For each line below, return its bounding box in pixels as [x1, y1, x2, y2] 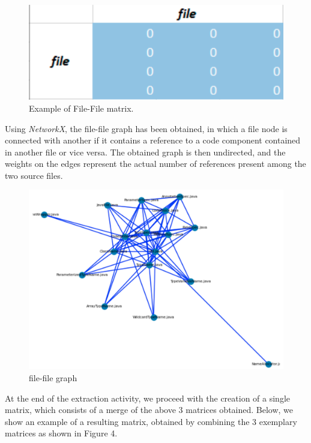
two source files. [5, 169, 63, 181]
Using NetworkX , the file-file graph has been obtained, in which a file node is [5, 122, 288, 134]
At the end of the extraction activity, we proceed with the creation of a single [5, 391, 291, 404]
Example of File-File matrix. [29, 101, 134, 114]
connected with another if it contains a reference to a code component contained [5, 134, 301, 146]
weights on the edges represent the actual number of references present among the [5, 157, 306, 170]
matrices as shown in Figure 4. [5, 427, 118, 439]
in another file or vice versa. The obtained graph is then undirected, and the [5, 145, 286, 158]
